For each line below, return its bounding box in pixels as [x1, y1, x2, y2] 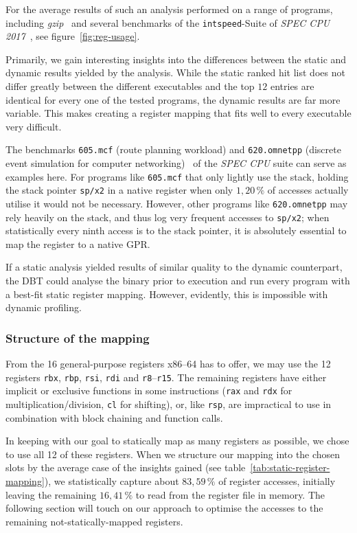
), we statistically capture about [44, 474, 179, 488]
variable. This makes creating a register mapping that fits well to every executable [5, 106, 352, 120]
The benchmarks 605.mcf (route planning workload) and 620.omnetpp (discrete [5, 142, 341, 157]
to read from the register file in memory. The [135, 487, 325, 501]
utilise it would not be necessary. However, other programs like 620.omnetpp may [5, 196, 348, 210]
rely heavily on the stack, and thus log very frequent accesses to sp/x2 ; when [5, 209, 330, 224]
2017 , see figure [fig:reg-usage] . [5, 29, 140, 43]
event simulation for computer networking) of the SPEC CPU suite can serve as [5, 156, 347, 170]
